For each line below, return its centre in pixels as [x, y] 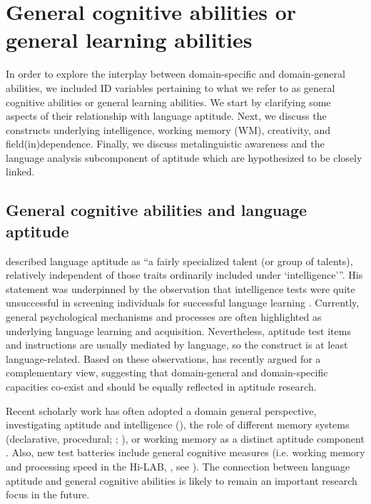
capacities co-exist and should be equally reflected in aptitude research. [161, 386]
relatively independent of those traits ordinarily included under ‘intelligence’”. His [184, 275]
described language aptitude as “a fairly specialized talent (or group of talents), [179, 261]
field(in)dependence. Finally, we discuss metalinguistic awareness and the [165, 144]
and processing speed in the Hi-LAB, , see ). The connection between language [178, 466]
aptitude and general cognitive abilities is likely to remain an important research [182, 480]
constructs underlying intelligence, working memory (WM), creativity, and [168, 129]
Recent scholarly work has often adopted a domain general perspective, [161, 410]
